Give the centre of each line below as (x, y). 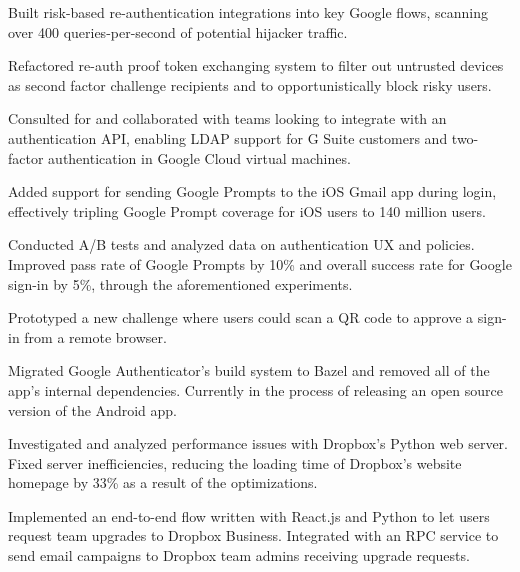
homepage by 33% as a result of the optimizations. (163, 482)
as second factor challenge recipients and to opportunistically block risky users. (250, 84)
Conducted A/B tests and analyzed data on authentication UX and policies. (241, 244)
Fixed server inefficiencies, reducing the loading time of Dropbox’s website (235, 462)
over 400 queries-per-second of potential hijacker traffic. (178, 31)
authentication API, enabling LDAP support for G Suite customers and (228, 137)
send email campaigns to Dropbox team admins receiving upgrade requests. (239, 555)
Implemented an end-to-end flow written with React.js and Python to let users (249, 515)
